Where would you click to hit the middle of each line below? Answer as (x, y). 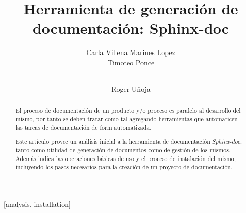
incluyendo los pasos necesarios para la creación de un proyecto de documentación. (124, 167)
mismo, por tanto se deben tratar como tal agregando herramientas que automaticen (127, 119)
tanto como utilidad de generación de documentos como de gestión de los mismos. (123, 150)
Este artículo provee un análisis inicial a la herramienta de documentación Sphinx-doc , (129, 142)
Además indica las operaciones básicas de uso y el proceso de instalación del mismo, (126, 158)
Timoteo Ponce (131, 62)
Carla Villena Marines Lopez (131, 52)
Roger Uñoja (131, 89)
